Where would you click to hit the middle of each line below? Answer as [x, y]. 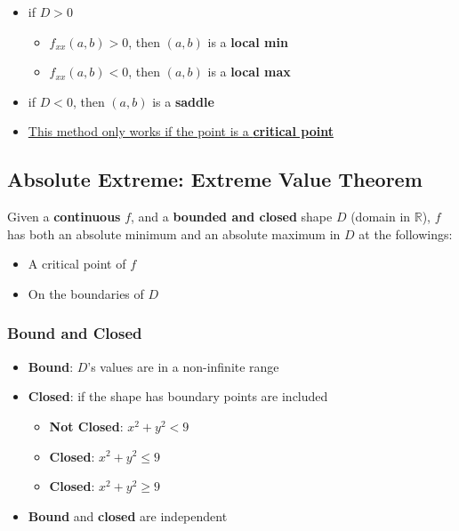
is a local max [249, 72]
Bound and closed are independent [128, 515]
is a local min [248, 41]
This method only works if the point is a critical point [181, 131]
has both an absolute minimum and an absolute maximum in [174, 233]
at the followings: [406, 233]
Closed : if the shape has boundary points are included [178, 396]
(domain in [381, 217]
